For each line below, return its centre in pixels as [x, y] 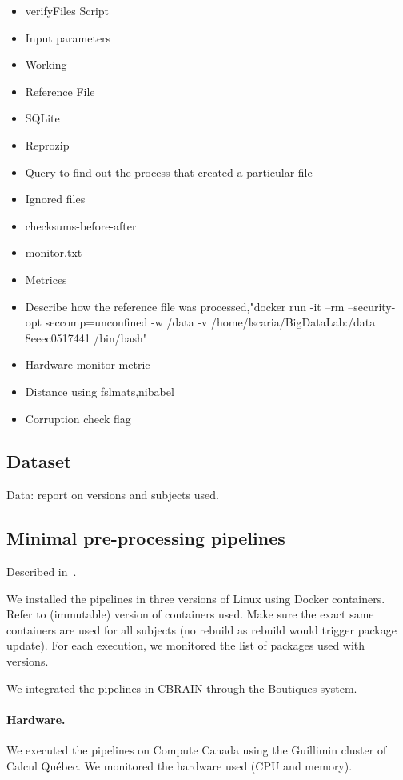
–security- [372, 306]
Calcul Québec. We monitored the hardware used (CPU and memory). [180, 765]
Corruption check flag [78, 418]
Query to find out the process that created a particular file [169, 172]
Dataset [39, 461]
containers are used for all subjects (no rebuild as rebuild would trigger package [201, 629]
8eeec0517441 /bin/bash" [86, 337]
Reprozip [47, 144]
